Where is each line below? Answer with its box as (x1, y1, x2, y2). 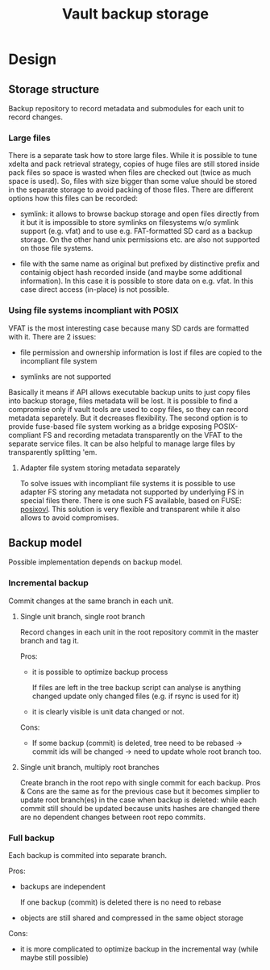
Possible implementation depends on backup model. (8, 557, 183, 567)
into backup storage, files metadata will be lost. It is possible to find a (8, 396, 239, 406)
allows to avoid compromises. (19, 513, 119, 522)
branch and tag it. (19, 635, 79, 645)
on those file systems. (19, 244, 94, 253)
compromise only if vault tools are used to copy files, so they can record (8, 404, 249, 414)
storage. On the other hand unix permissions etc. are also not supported (19, 235, 260, 244)
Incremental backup (8, 577, 89, 589)
